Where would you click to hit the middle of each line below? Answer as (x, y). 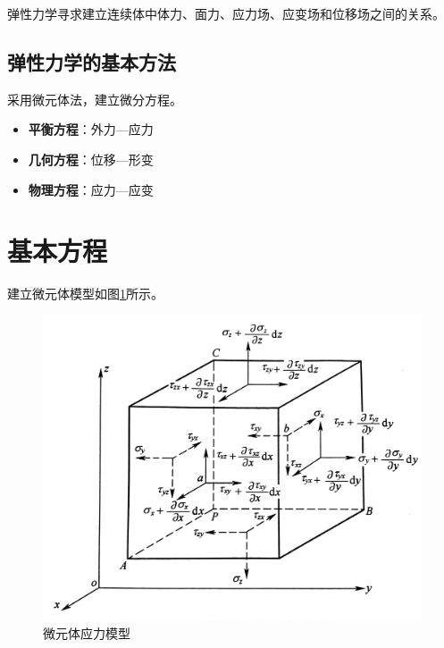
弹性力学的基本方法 (92, 61)
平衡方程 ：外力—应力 (91, 129)
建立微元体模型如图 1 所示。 (85, 294)
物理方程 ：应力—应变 (91, 189)
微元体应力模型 (87, 633)
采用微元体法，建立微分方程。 (95, 99)
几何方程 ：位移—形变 (91, 159)
